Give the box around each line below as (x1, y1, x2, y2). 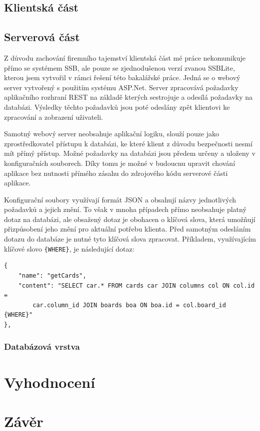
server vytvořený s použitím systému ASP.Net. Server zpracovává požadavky (4, 82, 238, 92)
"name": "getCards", (18, 272, 86, 279)
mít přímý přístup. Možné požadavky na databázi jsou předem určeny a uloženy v (4, 148, 255, 158)
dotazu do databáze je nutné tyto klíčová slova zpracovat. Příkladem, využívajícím (4, 234, 256, 244)
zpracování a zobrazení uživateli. (4, 111, 103, 122)
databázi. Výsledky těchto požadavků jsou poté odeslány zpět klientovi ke (4, 101, 230, 112)
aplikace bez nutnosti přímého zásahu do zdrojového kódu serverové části (4, 167, 228, 178)
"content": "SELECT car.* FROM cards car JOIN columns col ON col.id (18, 282, 255, 289)
